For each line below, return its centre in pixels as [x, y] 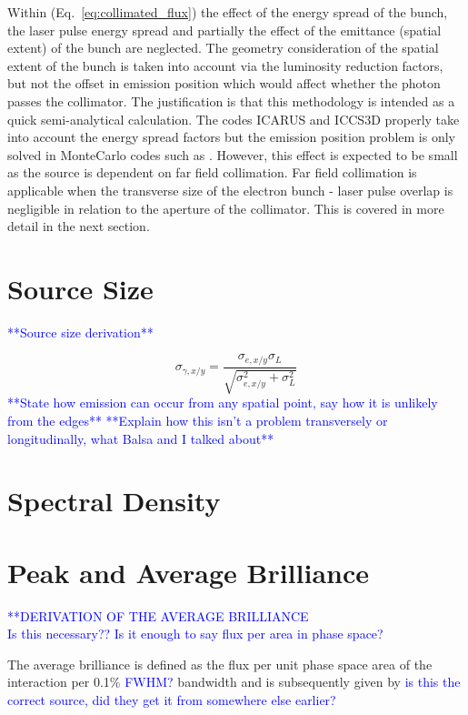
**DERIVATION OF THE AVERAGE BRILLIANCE [158, 615]
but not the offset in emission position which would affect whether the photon [224, 83]
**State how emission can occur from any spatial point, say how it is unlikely [223, 403]
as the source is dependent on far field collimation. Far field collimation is [212, 172]
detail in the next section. [79, 226]
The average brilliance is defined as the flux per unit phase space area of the [220, 664]
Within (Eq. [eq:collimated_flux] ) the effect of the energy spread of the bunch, [228, 12]
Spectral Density [114, 501]
